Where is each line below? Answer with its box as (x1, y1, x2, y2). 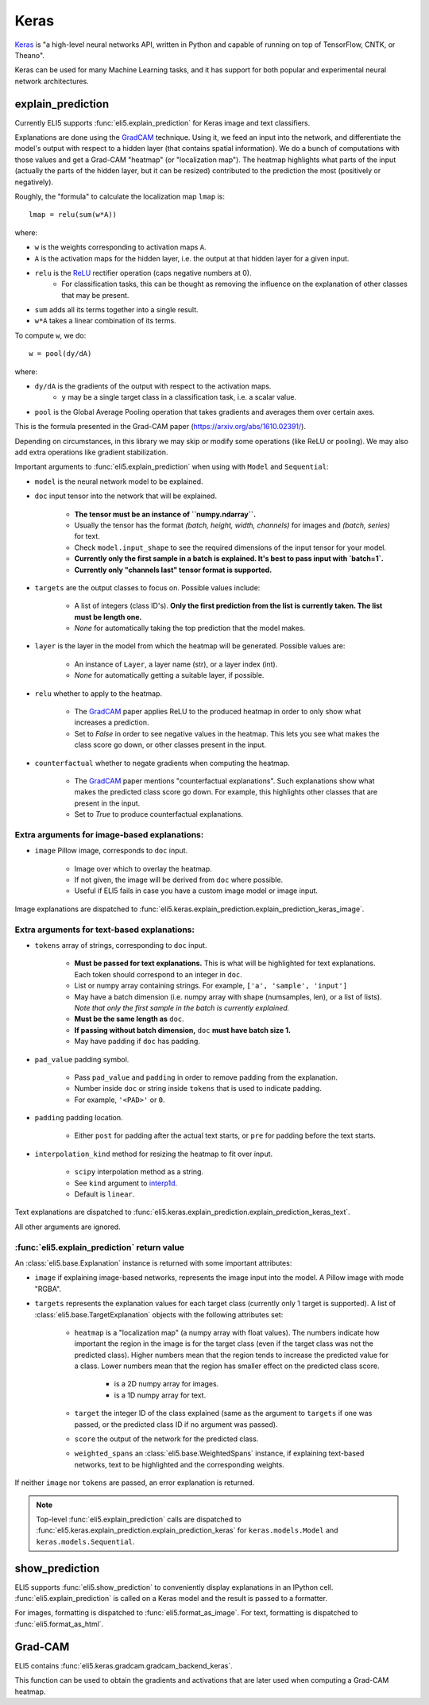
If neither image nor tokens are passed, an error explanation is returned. (14, 1478, 255, 1487)
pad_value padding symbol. (34, 1054, 129, 1064)
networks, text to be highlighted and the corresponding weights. (74, 1459, 285, 1469)
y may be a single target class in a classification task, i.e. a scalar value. (61, 392, 297, 402)
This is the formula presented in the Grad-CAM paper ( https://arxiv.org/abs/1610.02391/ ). (14, 422, 306, 431)
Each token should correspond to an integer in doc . (74, 969, 242, 979)
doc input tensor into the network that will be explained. (34, 491, 218, 501)
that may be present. (61, 290, 129, 300)
